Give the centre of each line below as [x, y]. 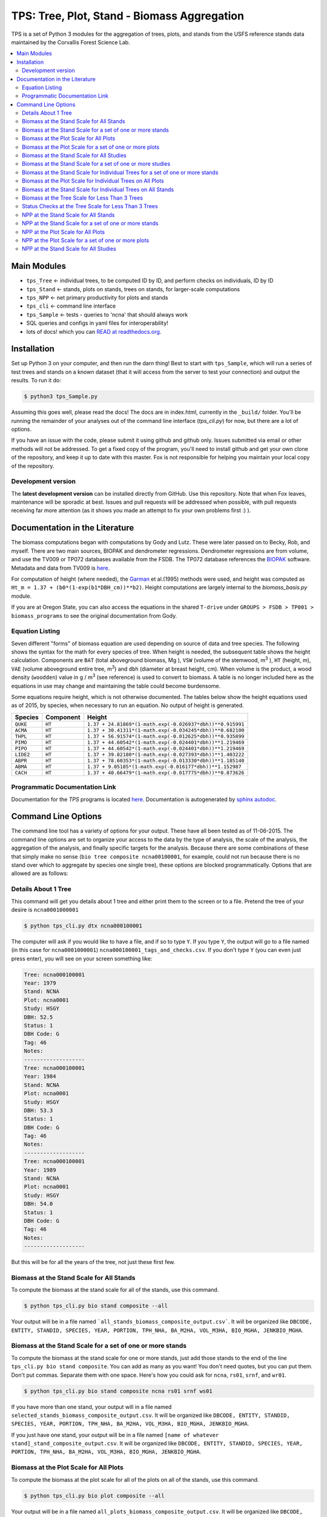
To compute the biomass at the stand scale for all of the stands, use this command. [115, 1290]
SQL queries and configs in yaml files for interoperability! [97, 323]
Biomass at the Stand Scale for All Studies [74, 155]
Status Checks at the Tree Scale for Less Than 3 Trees [90, 206]
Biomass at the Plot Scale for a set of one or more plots [91, 147]
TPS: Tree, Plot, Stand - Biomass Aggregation [128, 16]
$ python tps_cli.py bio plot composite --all [94, 1495]
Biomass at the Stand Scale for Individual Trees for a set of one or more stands [120, 172]
